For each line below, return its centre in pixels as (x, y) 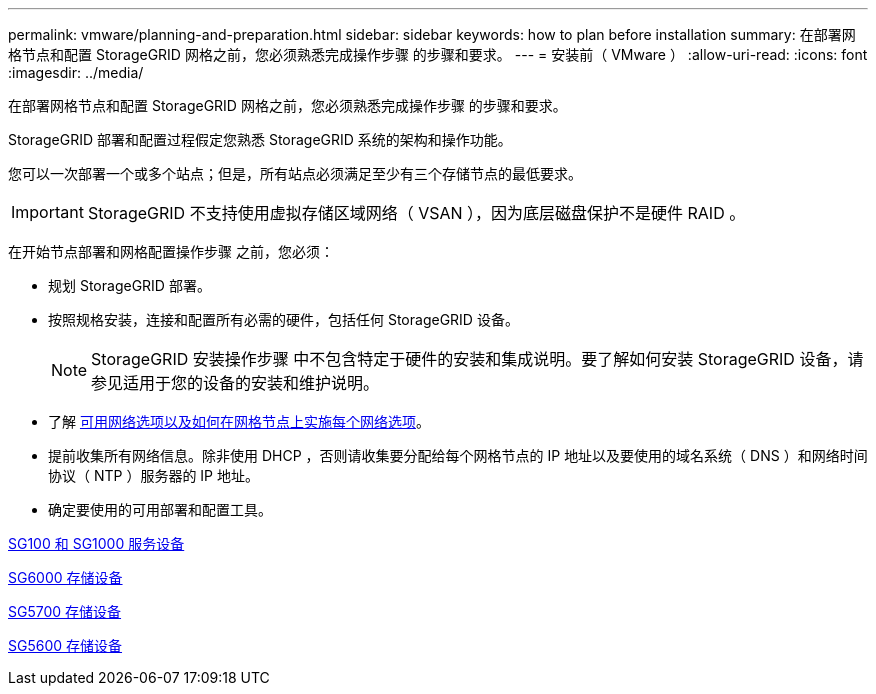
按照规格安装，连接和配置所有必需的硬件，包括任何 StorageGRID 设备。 (283, 319)
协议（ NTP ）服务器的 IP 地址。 (153, 475)
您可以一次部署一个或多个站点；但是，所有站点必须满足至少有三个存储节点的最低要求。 (295, 173)
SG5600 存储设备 (65, 645)
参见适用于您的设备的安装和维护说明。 (235, 383)
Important (47, 212)
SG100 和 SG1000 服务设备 (96, 543)
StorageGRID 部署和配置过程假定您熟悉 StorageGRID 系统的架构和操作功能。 (260, 139)
